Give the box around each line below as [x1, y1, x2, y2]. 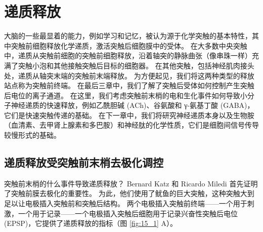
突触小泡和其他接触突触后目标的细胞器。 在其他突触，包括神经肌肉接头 [18, 60, 254, 70]
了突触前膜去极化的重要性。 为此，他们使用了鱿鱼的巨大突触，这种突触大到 [4, 188, 254, 199]
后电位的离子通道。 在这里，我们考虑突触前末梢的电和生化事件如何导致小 [4, 90, 247, 100]
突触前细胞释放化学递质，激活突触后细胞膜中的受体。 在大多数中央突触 [11, 40, 247, 51]
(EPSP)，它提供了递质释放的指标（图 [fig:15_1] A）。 [4, 218, 178, 228]
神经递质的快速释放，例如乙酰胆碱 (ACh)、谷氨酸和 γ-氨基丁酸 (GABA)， [11, 100, 254, 110]
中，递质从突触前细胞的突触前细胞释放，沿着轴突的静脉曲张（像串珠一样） [4, 50, 252, 61]
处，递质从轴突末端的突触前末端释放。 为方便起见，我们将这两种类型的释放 [4, 70, 254, 81]
